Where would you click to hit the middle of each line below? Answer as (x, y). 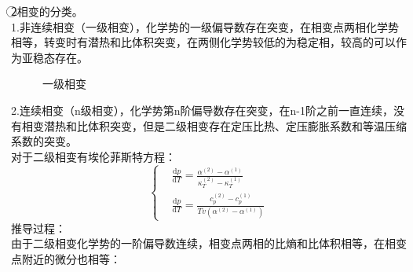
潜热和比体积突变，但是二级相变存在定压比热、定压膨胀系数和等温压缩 (225, 125)
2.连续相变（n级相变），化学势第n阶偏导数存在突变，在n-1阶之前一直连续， (202, 110)
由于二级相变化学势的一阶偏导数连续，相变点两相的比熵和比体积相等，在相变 (209, 243)
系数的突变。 (44, 141)
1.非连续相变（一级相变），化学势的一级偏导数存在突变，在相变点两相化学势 (205, 26)
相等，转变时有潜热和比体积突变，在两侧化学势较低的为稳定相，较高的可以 (203, 42)
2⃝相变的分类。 (47, 11)
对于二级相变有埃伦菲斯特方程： (93, 156)
